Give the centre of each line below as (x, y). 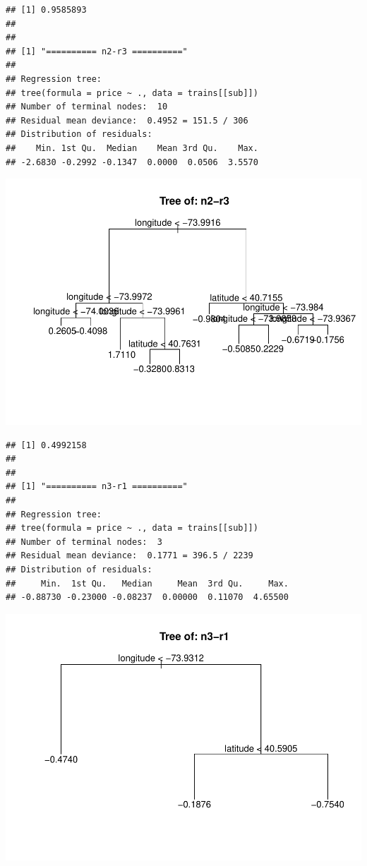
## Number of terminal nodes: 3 (84, 542)
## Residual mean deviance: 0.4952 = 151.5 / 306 (127, 120)
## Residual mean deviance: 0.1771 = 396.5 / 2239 (130, 556)
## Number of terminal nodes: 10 (87, 107)
